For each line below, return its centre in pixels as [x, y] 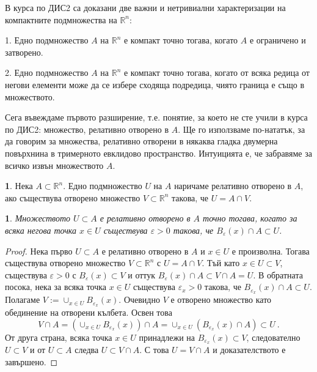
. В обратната [278, 274]
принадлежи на [167, 337]
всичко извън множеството [54, 165]
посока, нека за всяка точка [56, 287]
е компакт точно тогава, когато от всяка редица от [217, 73]
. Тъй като [221, 263]
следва [87, 350]
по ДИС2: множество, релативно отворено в [87, 129]
